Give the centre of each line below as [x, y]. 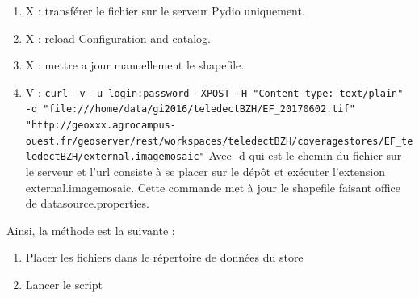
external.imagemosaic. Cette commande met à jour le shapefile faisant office [213, 187]
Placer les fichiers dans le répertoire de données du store [164, 257]
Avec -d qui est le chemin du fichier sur [305, 155]
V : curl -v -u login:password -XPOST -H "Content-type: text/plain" [214, 92]
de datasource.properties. [87, 203]
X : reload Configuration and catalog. [118, 38]
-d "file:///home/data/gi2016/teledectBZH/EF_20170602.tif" [190, 109]
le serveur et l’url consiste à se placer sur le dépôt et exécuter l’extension [205, 172]
